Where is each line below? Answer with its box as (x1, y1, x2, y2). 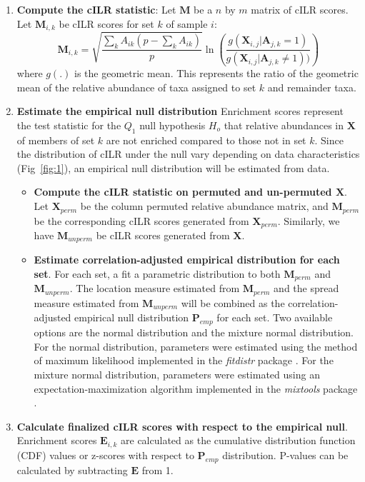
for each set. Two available (216, 310, 333, 325)
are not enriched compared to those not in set (106, 132, 306, 147)
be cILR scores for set (59, 16, 154, 31)
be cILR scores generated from (96, 227, 230, 242)
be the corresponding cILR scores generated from (34, 213, 249, 228)
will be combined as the (181, 295, 285, 310)
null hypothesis (139, 117, 206, 132)
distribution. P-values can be (222, 447, 349, 462)
